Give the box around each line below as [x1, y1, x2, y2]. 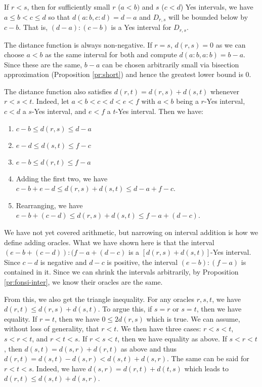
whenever [210, 86, 239, 96]
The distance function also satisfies [4, 86, 112, 96]
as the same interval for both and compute [45, 49, 177, 60]
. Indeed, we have [32, 363, 86, 373]
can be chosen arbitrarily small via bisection [102, 59, 239, 69]
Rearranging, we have [16, 200, 83, 210]
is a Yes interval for [111, 22, 171, 32]
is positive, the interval [107, 256, 178, 267]
